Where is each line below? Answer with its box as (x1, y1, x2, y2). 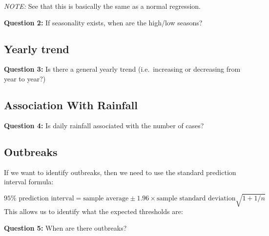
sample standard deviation (156, 195, 236, 202)
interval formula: (4, 177, 54, 187)
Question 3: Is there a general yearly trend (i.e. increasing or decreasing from (4, 64, 241, 74)
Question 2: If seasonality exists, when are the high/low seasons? (4, 17, 203, 27)
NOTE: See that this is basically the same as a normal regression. (4, 1, 201, 11)
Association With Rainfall (4, 97, 138, 112)
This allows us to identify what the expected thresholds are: (4, 206, 183, 216)
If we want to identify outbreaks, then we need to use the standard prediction (4, 167, 236, 177)
